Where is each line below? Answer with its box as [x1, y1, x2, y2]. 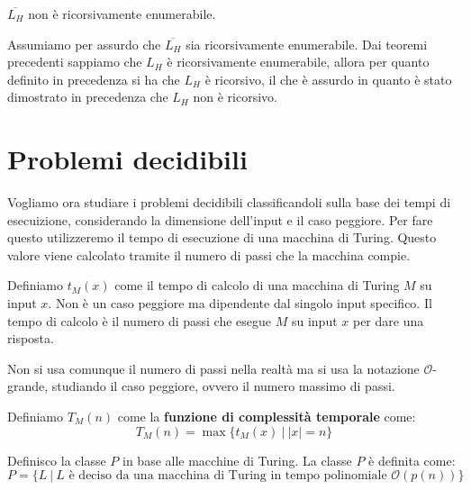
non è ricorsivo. [193, 87, 277, 106]
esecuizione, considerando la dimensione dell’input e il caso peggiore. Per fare [7, 210, 433, 229]
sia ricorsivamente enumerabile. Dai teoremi [186, 34, 428, 53]
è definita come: [368, 450, 456, 469]
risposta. [7, 329, 54, 348]
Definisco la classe [7, 450, 106, 469]
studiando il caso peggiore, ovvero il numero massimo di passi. [51, 377, 395, 395]
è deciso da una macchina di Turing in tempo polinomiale [68, 469, 387, 483]
